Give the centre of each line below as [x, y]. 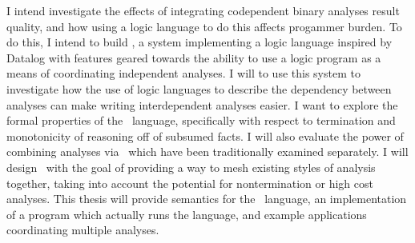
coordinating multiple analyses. [83, 230]
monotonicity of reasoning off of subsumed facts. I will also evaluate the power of [205, 135]
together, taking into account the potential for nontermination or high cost [190, 183]
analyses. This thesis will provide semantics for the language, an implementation [207, 199]
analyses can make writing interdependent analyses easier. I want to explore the [202, 104]
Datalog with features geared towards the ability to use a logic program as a [194, 57]
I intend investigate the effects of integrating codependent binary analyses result [203, 10]
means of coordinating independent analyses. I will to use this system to [183, 73]
